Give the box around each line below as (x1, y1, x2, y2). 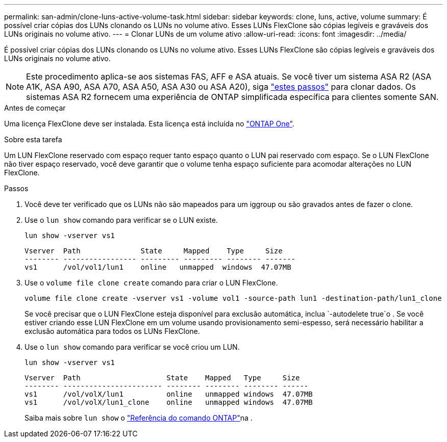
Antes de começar (4, 103, 66, 112)
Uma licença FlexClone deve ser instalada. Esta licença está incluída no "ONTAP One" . (4, 119, 294, 128)
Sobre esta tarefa (4, 135, 62, 144)
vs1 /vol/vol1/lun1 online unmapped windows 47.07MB (24, 263, 291, 271)
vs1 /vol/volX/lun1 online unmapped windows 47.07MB (24, 390, 313, 398)
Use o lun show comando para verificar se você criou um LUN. (24, 343, 240, 351)
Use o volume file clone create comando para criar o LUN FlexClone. (24, 278, 278, 287)
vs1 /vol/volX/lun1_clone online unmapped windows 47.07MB (24, 398, 313, 406)
